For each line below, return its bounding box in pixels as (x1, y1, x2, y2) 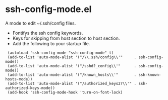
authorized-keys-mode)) (5, 85, 55, 90)
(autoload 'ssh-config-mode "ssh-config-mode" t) (7, 50, 114, 55)
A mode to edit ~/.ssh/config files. (5, 20, 76, 26)
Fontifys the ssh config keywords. (12, 30, 83, 36)
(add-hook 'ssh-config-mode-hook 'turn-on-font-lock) (7, 89, 123, 95)
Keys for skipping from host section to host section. (12, 35, 120, 41)
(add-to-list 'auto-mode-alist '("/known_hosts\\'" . (7, 72, 137, 77)
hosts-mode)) (5, 76, 33, 81)
